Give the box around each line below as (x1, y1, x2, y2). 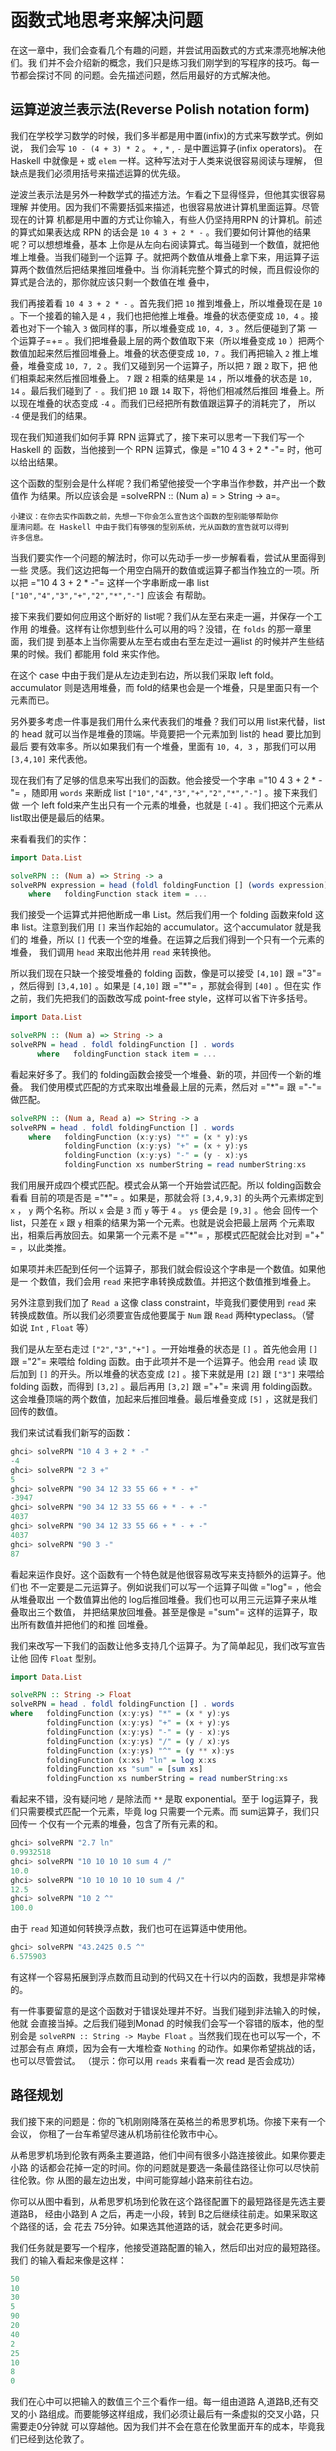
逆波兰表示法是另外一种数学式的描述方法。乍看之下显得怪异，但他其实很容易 (10, 188, 326, 200)
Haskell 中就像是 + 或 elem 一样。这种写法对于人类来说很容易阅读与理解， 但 (10, 154, 323, 166)
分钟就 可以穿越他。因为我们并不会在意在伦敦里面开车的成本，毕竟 (41, 2421, 317, 2433)
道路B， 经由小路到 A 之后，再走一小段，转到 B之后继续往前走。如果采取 (10, 2207, 310, 2220)
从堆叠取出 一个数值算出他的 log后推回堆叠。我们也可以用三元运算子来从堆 (10, 1593, 318, 1605)
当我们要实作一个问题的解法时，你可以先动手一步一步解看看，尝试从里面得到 (10, 551, 326, 563)
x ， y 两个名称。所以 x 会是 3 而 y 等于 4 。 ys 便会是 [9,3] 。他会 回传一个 (10, 1204, 319, 1216)
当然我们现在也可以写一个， (198, 2029, 313, 2041)
